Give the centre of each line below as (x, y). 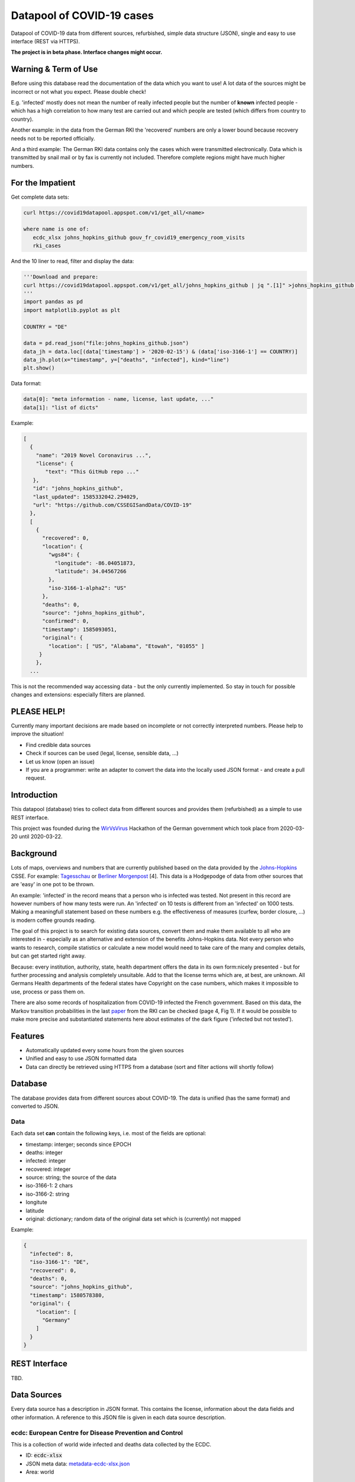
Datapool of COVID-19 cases (82, 15)
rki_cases (47, 246)
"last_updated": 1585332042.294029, (86, 497)
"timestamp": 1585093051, (80, 629)
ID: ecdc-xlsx (44, 1455)
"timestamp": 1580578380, (67, 1295)
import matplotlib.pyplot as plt (72, 310)
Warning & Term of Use (54, 69)
